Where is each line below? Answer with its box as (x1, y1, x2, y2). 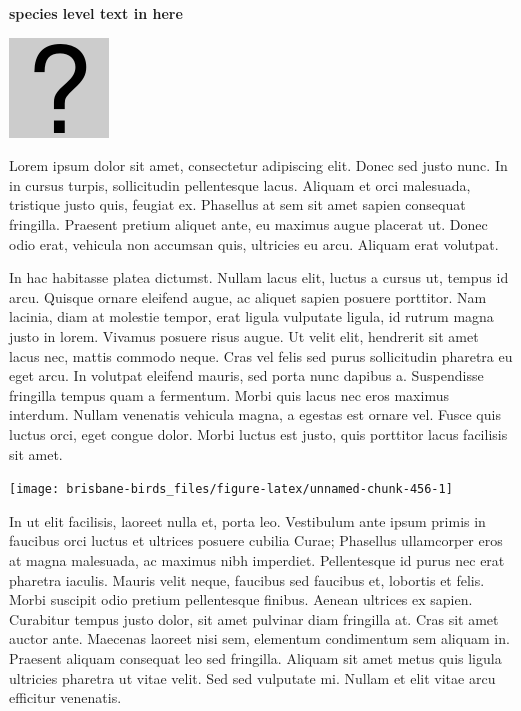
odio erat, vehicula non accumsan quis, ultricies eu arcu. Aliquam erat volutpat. (9, 233, 499, 254)
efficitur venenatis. (9, 687, 122, 708)
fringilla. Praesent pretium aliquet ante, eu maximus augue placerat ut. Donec (9, 213, 488, 234)
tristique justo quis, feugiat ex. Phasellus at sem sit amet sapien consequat (9, 194, 466, 215)
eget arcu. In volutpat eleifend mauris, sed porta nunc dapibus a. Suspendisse (9, 365, 484, 386)
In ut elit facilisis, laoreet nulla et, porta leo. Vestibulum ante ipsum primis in (9, 510, 486, 531)
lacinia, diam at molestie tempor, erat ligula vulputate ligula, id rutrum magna (9, 306, 494, 327)
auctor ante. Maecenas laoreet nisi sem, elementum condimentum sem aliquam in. (9, 628, 510, 649)
